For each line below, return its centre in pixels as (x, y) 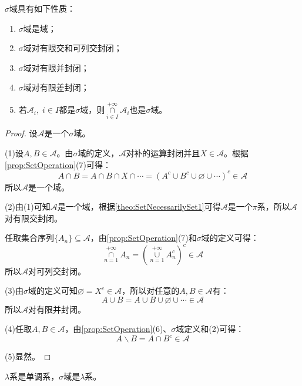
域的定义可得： (230, 238)
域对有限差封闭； (56, 87)
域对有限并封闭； (56, 67)
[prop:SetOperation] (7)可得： (58, 164)
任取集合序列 (29, 238)
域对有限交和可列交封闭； (73, 48)
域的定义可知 (53, 291)
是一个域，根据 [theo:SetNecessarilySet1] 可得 (139, 207)
